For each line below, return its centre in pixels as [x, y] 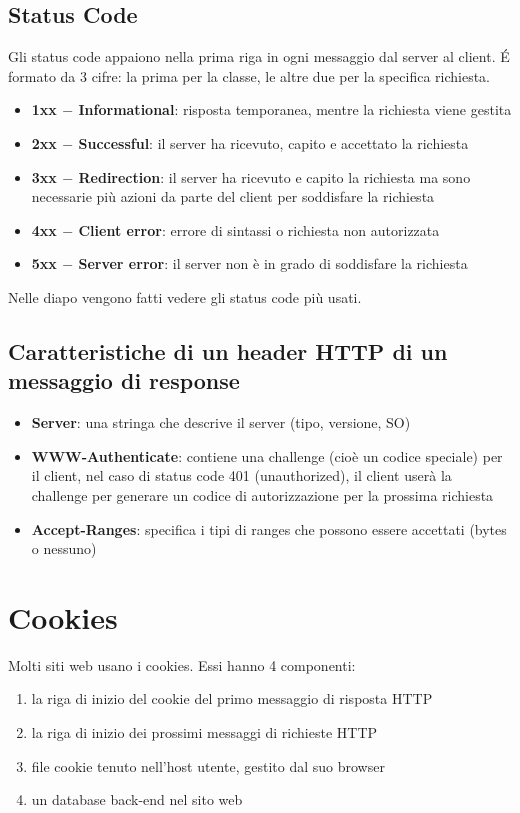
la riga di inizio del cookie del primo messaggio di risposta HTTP [232, 698]
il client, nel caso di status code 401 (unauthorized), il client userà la [241, 475]
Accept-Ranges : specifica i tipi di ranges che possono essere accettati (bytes [269, 528]
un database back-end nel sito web [137, 799]
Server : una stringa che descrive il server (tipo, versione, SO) [221, 422]
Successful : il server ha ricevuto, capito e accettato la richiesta [273, 142]
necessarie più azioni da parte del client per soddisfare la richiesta [233, 196]
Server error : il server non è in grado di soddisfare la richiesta [273, 263]
